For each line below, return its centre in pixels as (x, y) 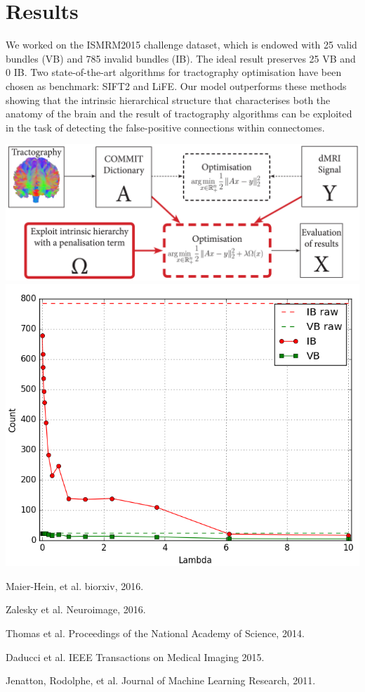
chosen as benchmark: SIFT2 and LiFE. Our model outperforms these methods (176, 85)
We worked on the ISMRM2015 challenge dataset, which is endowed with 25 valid (181, 45)
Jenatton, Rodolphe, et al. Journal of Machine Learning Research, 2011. (161, 680)
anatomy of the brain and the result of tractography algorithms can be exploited (179, 114)
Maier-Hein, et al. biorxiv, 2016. (75, 585)
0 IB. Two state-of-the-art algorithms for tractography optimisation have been (174, 72)
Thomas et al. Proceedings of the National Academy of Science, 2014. (155, 633)
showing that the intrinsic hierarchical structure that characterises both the (168, 100)
